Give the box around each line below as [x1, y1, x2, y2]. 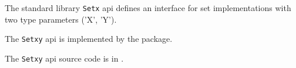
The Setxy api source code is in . [5, 52, 124, 64]
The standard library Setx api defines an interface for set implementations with [5, 2, 291, 13]
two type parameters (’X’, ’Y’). [5, 13, 117, 25]
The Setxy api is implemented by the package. [5, 33, 173, 45]
